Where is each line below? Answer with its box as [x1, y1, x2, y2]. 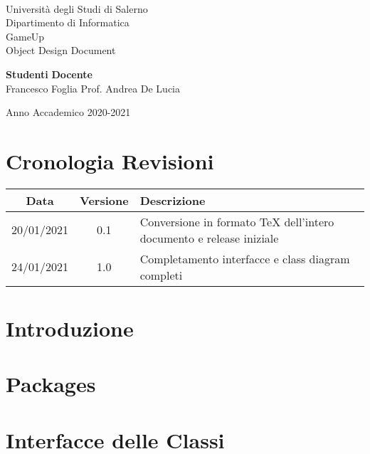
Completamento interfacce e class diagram [139, 250, 350, 267]
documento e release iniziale [139, 229, 279, 246]
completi [139, 266, 183, 283]
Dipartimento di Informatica [6, 15, 129, 30]
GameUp [6, 28, 45, 43]
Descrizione [139, 191, 206, 208]
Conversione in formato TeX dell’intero [139, 213, 334, 230]
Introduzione [6, 314, 134, 343]
